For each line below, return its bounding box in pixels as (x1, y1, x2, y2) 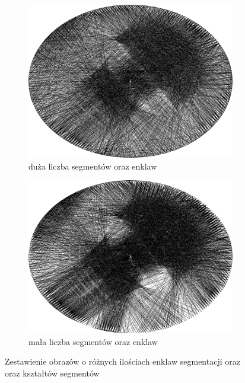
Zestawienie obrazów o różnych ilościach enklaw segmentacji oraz (5, 355, 240, 368)
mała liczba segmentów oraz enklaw (28, 335, 158, 347)
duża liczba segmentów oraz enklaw (28, 159, 157, 172)
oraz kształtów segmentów (5, 366, 100, 379)
